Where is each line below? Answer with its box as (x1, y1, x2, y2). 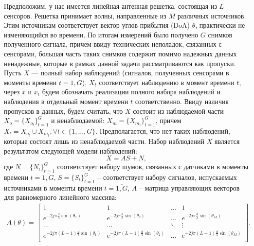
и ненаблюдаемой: (51, 115, 105, 125)
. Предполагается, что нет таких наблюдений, (95, 125, 230, 136)
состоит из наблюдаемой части (133, 105, 224, 116)
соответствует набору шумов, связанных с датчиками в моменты (57, 161, 249, 172)
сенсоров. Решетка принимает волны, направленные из (4, 10, 166, 20)
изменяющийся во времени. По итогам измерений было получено (4, 29, 199, 39)
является (214, 136, 240, 146)
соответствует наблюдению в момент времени (99, 77, 235, 87)
